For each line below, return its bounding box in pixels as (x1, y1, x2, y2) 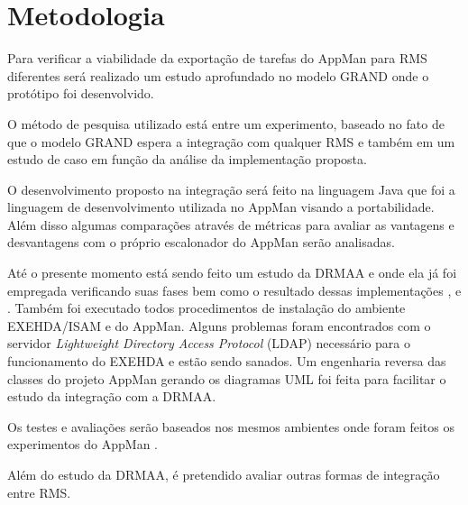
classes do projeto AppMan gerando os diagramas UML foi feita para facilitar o (7, 369, 446, 388)
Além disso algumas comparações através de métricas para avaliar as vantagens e (7, 215, 454, 234)
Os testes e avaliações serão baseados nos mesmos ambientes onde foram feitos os (7, 417, 454, 436)
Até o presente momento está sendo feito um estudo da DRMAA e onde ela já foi (7, 263, 457, 282)
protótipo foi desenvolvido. (7, 84, 154, 103)
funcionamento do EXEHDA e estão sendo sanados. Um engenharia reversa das (7, 352, 446, 371)
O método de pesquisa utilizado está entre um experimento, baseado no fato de (7, 114, 445, 133)
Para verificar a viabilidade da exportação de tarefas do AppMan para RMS (7, 49, 427, 68)
